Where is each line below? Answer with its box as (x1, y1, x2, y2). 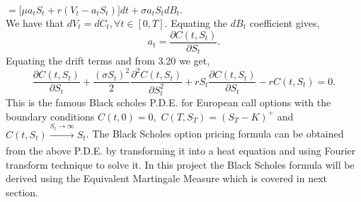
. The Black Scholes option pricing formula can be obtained (86, 126, 344, 141)
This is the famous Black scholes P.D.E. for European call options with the (6, 95, 331, 110)
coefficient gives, (249, 16, 320, 30)
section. (6, 184, 38, 199)
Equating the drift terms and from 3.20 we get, (6, 53, 210, 68)
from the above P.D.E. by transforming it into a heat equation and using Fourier (6, 143, 356, 158)
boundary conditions (6, 108, 95, 123)
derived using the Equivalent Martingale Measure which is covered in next (6, 171, 328, 186)
